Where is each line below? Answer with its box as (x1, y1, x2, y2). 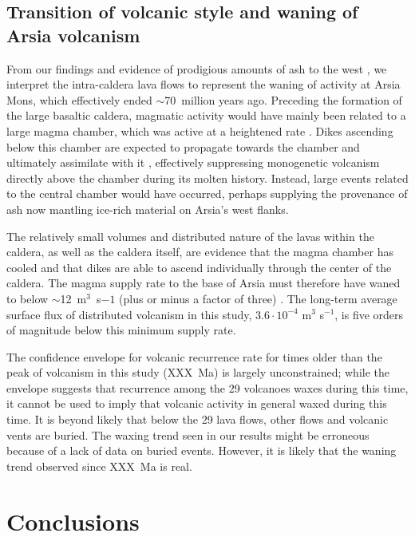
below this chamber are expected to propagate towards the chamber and (6, 138, 360, 155)
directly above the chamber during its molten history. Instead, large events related (6, 169, 409, 186)
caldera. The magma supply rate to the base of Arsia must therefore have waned (6, 274, 401, 291)
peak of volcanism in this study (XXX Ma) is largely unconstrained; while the (6, 364, 389, 381)
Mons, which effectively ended (6, 91, 152, 108)
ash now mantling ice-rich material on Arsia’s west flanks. (6, 200, 289, 217)
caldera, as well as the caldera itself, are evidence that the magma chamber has (6, 243, 393, 260)
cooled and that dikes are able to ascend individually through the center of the (6, 259, 392, 275)
